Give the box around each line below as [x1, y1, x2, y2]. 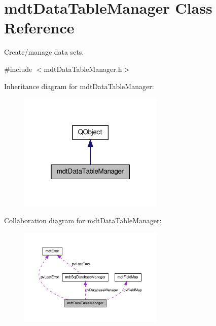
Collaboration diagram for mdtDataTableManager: [4, 215, 162, 226]
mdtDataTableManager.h [44, 63, 122, 74]
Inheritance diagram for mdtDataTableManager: [4, 80, 154, 91]
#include [4, 63, 32, 74]
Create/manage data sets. [4, 47, 84, 57]
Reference [4, 17, 75, 38]
